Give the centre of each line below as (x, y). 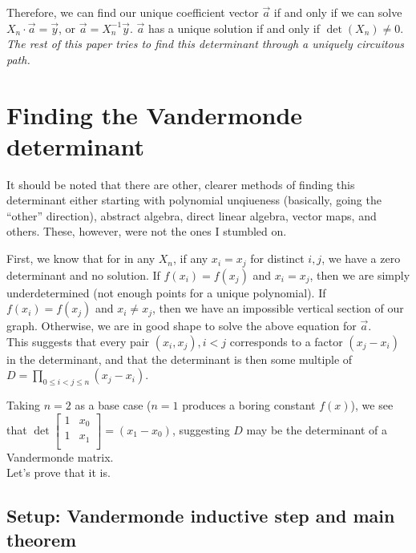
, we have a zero (361, 258)
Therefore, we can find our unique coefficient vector (133, 12)
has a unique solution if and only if (234, 28)
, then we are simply (360, 274)
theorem (42, 539)
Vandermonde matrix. (60, 456)
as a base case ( (113, 405)
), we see (372, 405)
